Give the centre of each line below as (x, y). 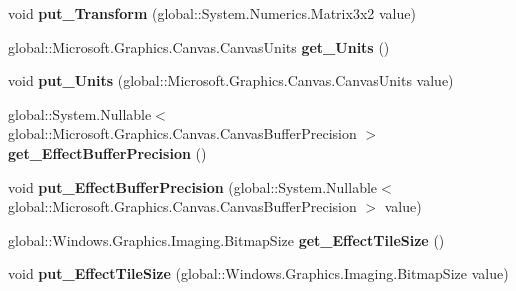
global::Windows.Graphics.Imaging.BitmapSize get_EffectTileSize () (226, 239)
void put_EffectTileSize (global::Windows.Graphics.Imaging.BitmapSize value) (258, 273)
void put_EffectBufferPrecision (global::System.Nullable (193, 186)
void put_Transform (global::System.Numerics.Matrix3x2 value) (212, 13)
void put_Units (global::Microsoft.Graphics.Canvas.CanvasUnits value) (231, 80)
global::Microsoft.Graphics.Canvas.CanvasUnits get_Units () (199, 46)
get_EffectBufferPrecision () (107, 152)
